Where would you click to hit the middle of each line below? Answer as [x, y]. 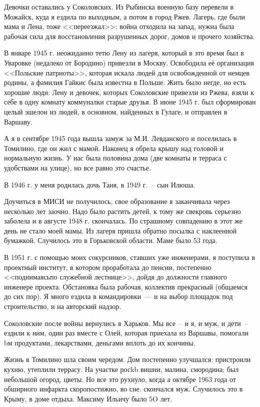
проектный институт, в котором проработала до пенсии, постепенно [108, 267]
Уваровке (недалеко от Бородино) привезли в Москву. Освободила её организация [129, 62]
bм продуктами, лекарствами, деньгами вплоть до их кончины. [100, 342]
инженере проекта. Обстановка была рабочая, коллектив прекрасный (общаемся [126, 286]
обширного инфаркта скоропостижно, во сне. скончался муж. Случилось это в [123, 389]
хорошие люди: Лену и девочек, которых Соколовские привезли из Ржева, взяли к [129, 92]
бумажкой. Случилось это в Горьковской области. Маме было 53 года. [111, 240]
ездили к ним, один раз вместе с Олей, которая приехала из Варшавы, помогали [126, 333]
